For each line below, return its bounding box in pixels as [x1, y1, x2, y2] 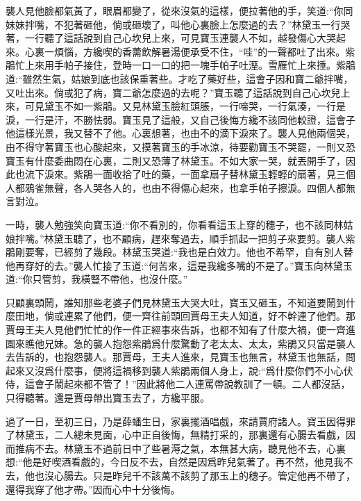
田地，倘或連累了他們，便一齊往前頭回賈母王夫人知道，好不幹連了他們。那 [15, 309, 355, 323]
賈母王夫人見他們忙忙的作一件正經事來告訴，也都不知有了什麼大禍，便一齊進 [6, 322, 355, 337]
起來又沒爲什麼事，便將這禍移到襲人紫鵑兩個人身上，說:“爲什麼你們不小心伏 [6, 363, 353, 377]
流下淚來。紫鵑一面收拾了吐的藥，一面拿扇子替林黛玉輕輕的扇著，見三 [24, 167, 346, 181]
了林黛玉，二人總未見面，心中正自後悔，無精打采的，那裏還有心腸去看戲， [6, 427, 346, 442]
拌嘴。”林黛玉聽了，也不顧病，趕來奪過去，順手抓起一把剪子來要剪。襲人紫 [15, 231, 355, 245]
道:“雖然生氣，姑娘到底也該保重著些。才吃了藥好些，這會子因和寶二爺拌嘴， [6, 71, 353, 85]
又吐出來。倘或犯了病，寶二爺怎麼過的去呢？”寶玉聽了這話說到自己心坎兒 [6, 85, 341, 99]
